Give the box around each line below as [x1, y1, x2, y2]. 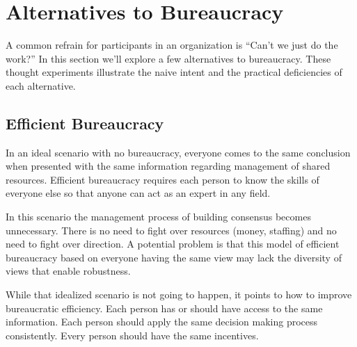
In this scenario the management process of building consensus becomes [6, 209, 311, 224]
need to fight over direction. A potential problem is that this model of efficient [6, 236, 340, 251]
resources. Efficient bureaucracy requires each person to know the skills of [6, 172, 319, 186]
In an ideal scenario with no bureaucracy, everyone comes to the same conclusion [6, 145, 351, 159]
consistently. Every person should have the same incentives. [6, 328, 259, 342]
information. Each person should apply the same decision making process [6, 314, 318, 329]
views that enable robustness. [6, 264, 131, 278]
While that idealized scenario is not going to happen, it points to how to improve [6, 287, 352, 302]
